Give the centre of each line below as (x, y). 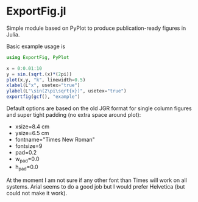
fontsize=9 (29, 146)
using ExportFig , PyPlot (38, 57)
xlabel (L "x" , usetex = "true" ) (43, 85)
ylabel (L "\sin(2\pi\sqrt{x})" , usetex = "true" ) (66, 91)
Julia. (13, 34)
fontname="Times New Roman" (55, 140)
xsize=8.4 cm (32, 127)
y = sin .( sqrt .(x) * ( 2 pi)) (39, 74)
